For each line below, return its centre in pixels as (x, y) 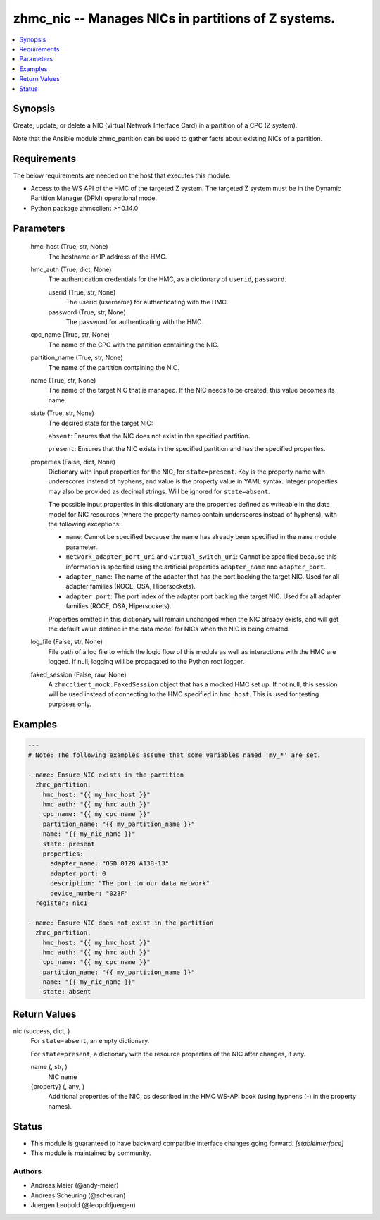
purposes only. (70, 704)
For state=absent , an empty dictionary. (90, 1041)
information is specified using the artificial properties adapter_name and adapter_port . (196, 567)
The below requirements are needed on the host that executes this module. (122, 175)
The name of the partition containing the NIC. (114, 367)
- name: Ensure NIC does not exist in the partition (121, 923)
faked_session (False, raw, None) (78, 674)
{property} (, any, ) (58, 1086)
